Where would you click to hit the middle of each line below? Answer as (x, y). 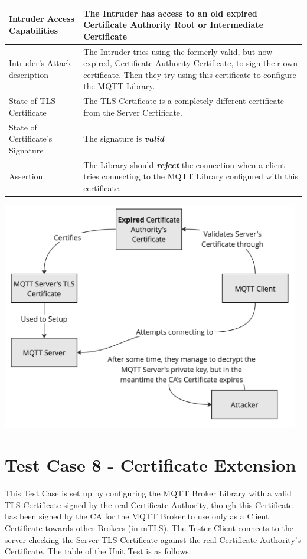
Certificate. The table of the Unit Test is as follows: (98, 551)
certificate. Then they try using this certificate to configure (190, 74)
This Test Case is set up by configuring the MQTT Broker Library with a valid (148, 493)
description (29, 74)
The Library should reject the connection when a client (184, 164)
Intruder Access (42, 19)
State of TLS (32, 101)
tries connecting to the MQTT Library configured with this (191, 176)
